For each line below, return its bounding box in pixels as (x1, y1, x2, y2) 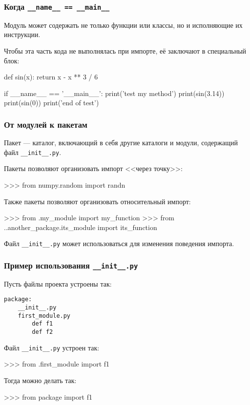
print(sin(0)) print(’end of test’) (4, 97, 99, 108)
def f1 (32, 320, 53, 328)
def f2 (32, 328, 53, 336)
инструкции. (4, 29, 41, 39)
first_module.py (18, 312, 71, 319)
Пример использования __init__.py (4, 259, 138, 271)
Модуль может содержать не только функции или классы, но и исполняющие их (4, 19, 243, 30)
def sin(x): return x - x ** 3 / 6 (4, 72, 98, 82)
